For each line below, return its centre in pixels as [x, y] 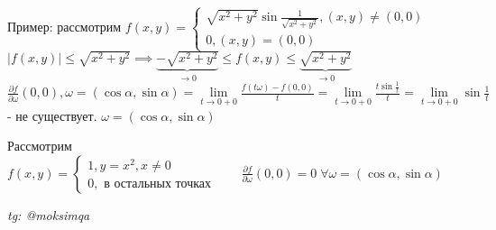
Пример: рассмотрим [64, 27]
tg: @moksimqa [49, 214]
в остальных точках [158, 184]
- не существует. [52, 115]
